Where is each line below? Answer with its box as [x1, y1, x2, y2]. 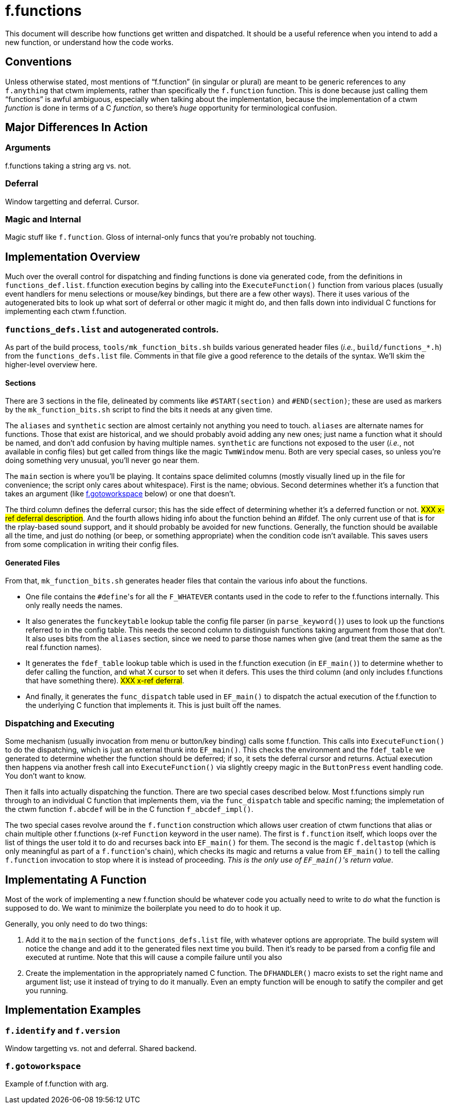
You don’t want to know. [5, 771, 86, 781]
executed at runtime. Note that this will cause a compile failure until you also [26, 952, 282, 961]
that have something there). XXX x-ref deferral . [26, 676, 184, 685]
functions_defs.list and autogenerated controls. [5, 324, 219, 335]
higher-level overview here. [5, 360, 97, 369]
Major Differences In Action [5, 121, 148, 134]
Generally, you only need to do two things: [5, 919, 148, 928]
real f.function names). [26, 643, 102, 652]
